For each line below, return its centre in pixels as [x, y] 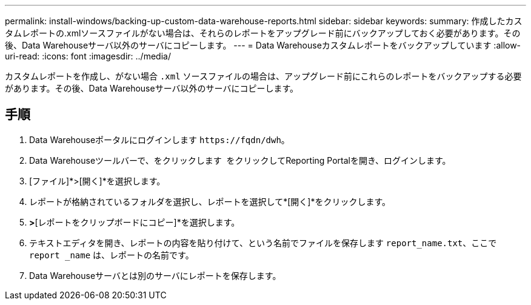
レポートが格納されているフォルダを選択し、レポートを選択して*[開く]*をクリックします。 [210, 201]
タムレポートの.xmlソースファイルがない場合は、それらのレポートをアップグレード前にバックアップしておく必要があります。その [263, 33]
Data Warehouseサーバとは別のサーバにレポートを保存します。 [155, 275]
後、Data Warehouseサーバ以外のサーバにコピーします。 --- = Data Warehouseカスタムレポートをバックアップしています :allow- [263, 45]
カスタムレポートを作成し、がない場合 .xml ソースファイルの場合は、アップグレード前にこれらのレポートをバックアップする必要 [263, 76]
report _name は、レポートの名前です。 [112, 255]
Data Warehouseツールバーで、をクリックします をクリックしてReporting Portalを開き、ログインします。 [240, 160]
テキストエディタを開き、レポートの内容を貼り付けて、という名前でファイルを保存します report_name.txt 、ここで [263, 243]
